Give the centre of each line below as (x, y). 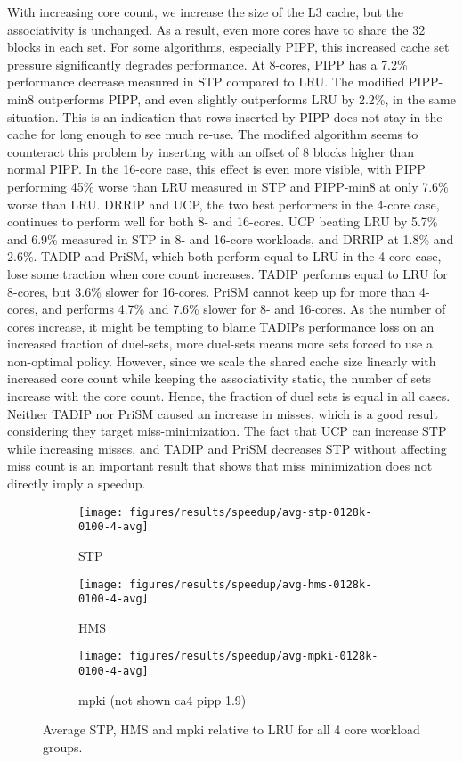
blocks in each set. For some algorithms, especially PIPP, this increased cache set (228, 47)
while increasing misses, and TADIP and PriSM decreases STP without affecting (227, 448)
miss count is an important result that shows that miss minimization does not (220, 466)
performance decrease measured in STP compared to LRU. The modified (206, 82)
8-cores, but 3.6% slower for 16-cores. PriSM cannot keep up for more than (211, 291)
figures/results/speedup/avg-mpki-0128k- (254, 656)
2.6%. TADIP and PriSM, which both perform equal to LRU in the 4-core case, (224, 256)
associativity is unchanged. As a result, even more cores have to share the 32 (216, 29)
